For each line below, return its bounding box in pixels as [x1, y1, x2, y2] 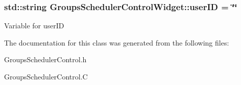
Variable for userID [4, 20, 64, 31]
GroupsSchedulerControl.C [4, 71, 88, 81]
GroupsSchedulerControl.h [4, 54, 87, 65]
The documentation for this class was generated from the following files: [4, 37, 229, 48]
